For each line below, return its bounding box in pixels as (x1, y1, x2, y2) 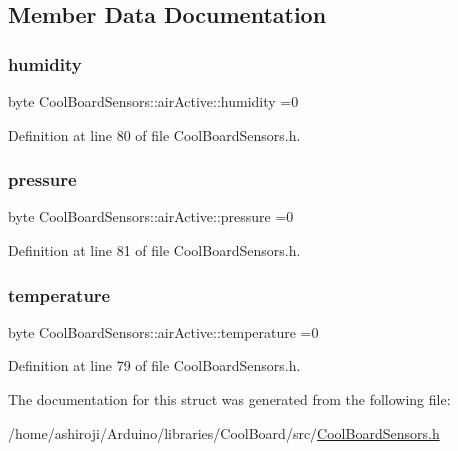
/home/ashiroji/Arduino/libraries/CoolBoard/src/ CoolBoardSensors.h (8, 422, 440, 443)
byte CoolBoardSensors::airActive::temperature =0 (8, 321, 319, 342)
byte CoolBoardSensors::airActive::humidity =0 (8, 91, 299, 111)
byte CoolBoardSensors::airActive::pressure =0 (8, 206, 294, 227)
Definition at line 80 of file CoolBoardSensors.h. (8, 124, 301, 145)
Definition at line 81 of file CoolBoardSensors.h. (8, 240, 301, 260)
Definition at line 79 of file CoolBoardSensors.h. (8, 355, 301, 376)
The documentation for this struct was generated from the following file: (8, 389, 451, 409)
